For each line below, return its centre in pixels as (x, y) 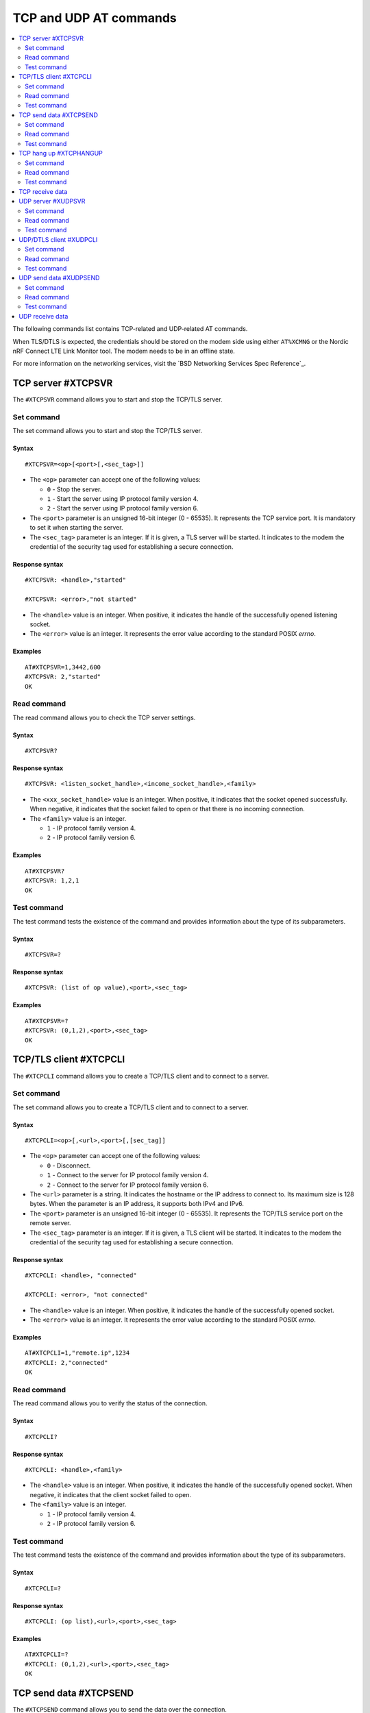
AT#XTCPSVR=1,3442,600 (63, 667)
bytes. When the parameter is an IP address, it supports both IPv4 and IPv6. (137, 1204)
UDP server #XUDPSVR (52, 201)
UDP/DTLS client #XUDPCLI (58, 239)
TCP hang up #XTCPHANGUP (61, 153)
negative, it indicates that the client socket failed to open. (111, 1494)
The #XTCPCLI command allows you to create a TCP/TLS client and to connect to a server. (141, 1076)
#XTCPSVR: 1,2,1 (52, 881)
